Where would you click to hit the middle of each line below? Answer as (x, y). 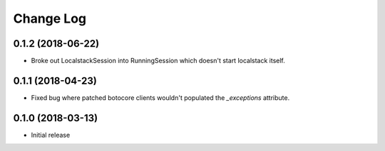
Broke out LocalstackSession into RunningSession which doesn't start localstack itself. (158, 61)
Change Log (50, 18)
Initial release (51, 135)
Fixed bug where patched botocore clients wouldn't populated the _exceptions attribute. (160, 97)
